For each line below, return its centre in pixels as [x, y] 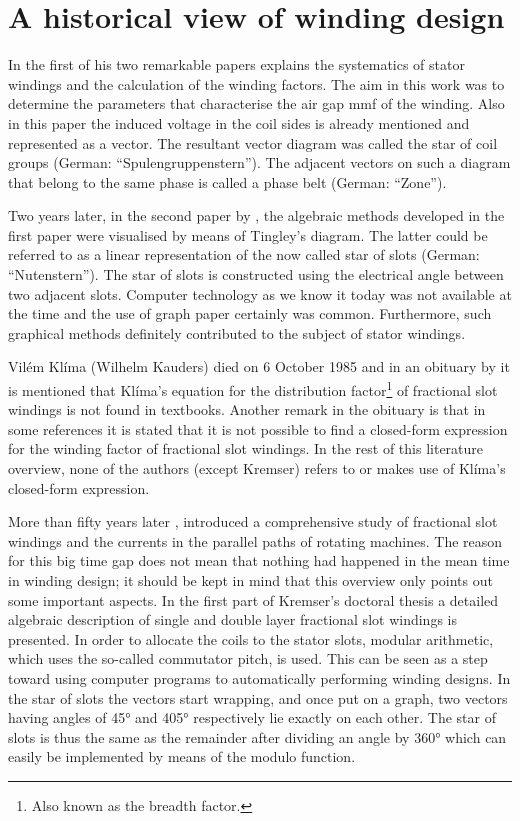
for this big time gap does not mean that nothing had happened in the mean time [259, 560]
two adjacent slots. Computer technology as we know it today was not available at [260, 293]
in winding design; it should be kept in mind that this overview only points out [250, 580]
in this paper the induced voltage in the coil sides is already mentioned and [239, 122]
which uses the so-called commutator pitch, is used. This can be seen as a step [248, 658]
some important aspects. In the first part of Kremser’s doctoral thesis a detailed [253, 599]
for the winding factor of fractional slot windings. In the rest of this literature [246, 448]
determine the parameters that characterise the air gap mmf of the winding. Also [256, 103]
